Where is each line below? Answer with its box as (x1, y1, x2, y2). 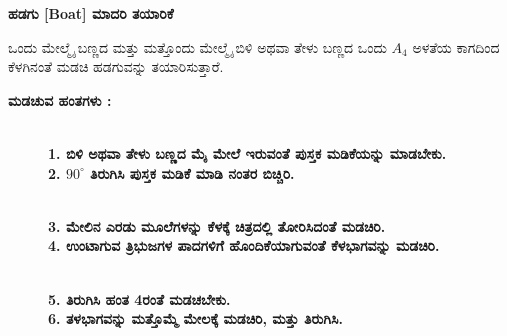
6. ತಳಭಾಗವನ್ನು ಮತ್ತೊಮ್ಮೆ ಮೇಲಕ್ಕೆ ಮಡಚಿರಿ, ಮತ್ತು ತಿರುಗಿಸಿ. (48, 308, 343, 329)
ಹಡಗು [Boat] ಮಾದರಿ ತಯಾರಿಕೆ (8, 3, 174, 23)
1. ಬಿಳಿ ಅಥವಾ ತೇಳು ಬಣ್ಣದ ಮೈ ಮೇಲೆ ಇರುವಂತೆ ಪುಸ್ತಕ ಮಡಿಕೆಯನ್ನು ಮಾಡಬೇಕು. (48, 142, 447, 163)
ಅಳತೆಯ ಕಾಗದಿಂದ (412, 36, 500, 57)
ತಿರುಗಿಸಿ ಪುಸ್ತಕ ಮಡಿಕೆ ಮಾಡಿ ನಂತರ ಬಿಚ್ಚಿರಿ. (90, 162, 295, 183)
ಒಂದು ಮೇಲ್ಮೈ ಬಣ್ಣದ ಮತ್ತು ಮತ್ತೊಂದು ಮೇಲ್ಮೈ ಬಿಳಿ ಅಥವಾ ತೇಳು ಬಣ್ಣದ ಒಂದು (8, 36, 387, 57)
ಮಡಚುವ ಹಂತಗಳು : (8, 89, 112, 110)
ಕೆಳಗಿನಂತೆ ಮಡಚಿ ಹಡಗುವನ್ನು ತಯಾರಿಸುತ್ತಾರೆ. (8, 56, 224, 77)
